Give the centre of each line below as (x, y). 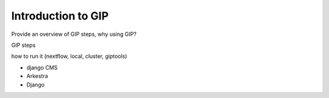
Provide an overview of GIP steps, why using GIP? (74, 34)
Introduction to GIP (60, 16)
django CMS (42, 68)
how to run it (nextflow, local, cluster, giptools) (69, 56)
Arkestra (37, 76)
